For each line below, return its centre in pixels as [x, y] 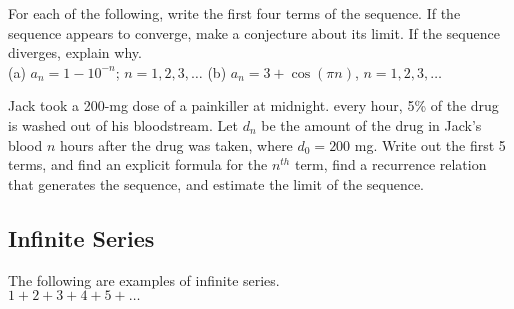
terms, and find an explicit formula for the [138, 164]
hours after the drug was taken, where [176, 144]
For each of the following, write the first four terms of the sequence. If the [234, 13]
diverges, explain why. [75, 52]
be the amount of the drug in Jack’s [371, 124]
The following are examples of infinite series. [144, 279]
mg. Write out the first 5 [430, 144]
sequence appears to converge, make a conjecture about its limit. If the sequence [254, 32]
